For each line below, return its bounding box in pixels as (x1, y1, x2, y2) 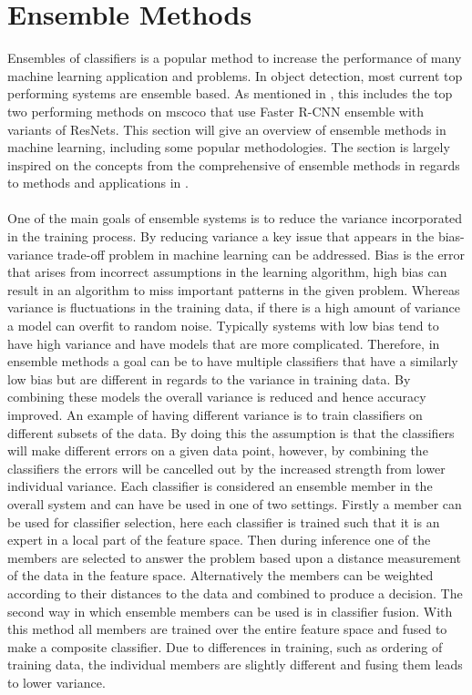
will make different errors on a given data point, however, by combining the (7, 441, 428, 460)
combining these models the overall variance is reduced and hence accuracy (7, 387, 426, 406)
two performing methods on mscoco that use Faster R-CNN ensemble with (7, 101, 425, 120)
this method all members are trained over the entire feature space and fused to (7, 619, 447, 639)
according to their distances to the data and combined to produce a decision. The (7, 583, 463, 602)
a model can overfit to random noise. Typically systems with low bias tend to (7, 316, 439, 335)
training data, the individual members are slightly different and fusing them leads (7, 655, 463, 674)
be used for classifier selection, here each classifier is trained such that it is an (7, 512, 440, 531)
